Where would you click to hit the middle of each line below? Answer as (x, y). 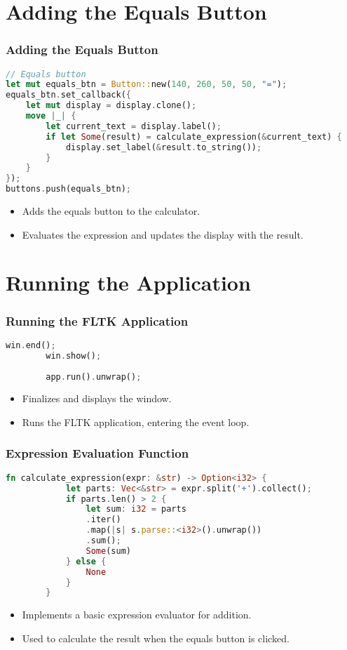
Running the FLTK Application (97, 320)
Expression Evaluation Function (97, 453)
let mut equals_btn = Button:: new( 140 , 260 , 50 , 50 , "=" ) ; (147, 85)
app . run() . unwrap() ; (94, 377)
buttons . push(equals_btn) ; (69, 189)
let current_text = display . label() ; (134, 126)
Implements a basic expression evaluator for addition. (137, 615)
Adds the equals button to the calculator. (111, 211)
